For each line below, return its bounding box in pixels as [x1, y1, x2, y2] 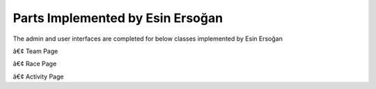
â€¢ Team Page [13, 47, 58, 55]
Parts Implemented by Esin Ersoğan [13, 10, 223, 26]
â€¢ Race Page [13, 59, 57, 68]
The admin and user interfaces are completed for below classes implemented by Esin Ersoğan [13, 34, 283, 43]
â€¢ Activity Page [13, 72, 64, 81]
